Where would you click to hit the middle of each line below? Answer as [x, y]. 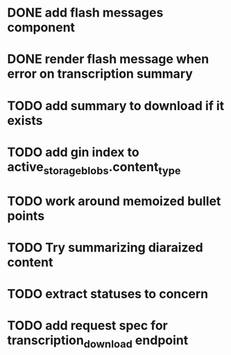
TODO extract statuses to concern [108, 294]
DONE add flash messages [85, 13]
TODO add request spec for [87, 326]
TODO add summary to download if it [116, 106]
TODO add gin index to [74, 152]
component [41, 27]
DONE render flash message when [108, 59]
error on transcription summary [100, 74]
